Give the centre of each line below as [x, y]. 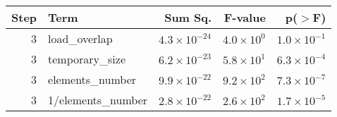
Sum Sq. [188, 17]
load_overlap [80, 38]
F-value [245, 17]
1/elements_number [98, 100]
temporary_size [87, 59]
